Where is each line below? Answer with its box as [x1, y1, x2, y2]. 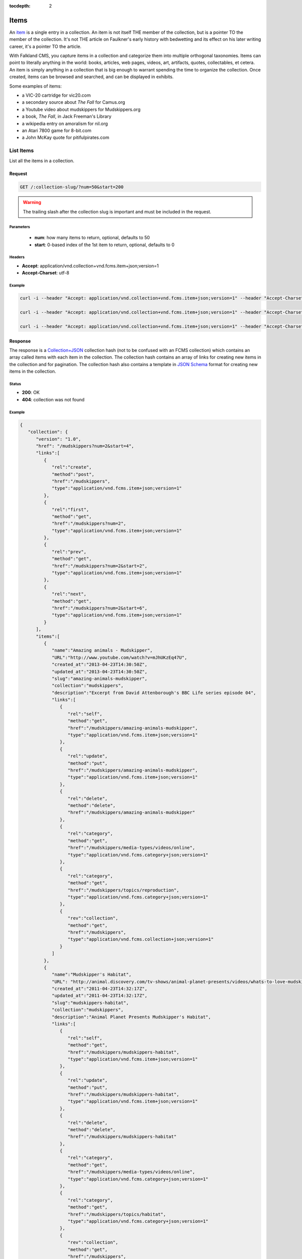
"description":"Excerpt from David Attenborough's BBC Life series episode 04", [51, 690, 256, 695]
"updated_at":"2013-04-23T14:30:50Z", [51, 669, 148, 674]
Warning [23, 199, 41, 205]
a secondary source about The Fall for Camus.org [22, 99, 125, 105]
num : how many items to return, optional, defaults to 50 [34, 235, 150, 241]
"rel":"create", [51, 464, 92, 470]
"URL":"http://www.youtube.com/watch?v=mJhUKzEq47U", [51, 655, 187, 660]
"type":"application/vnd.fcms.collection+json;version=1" [67, 937, 214, 942]
